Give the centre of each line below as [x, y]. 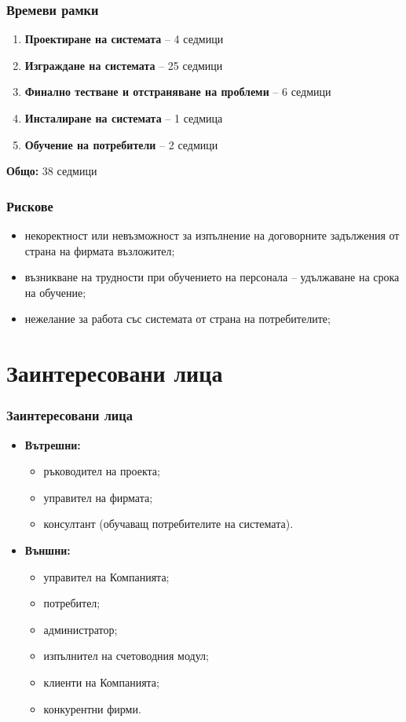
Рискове [30, 205]
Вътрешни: [53, 444]
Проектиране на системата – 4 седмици [124, 39]
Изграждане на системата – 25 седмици [124, 65]
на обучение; [55, 292]
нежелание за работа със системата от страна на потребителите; [177, 319]
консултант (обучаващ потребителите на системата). [168, 524]
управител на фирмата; [98, 497]
